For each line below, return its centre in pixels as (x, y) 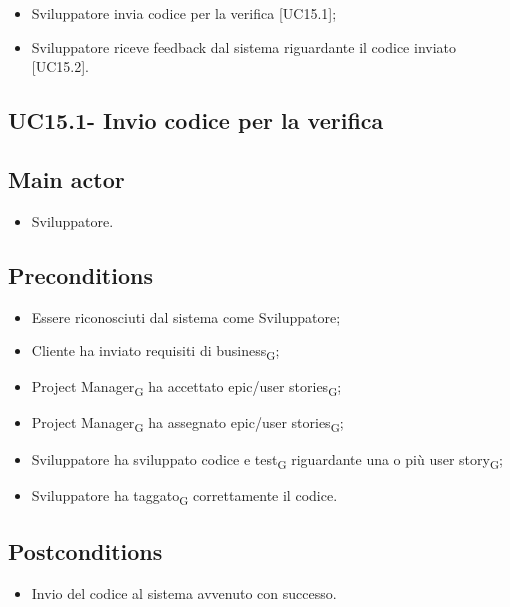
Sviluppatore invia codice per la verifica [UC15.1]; (184, 13)
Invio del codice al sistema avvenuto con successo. (184, 592)
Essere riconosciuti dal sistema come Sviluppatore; (186, 316)
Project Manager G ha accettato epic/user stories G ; (186, 388)
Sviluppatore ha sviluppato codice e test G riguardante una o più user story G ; (267, 460)
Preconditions (80, 274)
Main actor (66, 178)
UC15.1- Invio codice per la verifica (196, 120)
